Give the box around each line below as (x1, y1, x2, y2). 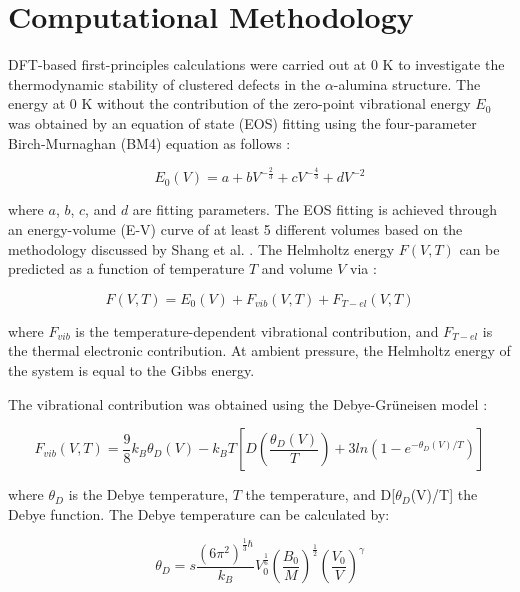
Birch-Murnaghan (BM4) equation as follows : (8, 132, 291, 153)
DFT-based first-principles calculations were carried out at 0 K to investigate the (8, 54, 505, 75)
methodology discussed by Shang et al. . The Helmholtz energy (8, 238, 395, 259)
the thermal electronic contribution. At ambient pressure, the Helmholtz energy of (8, 340, 511, 361)
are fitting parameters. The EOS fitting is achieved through (132, 199, 497, 220)
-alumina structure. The (333, 73, 481, 94)
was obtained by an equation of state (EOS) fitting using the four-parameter (8, 112, 477, 133)
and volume (261, 258, 333, 279)
